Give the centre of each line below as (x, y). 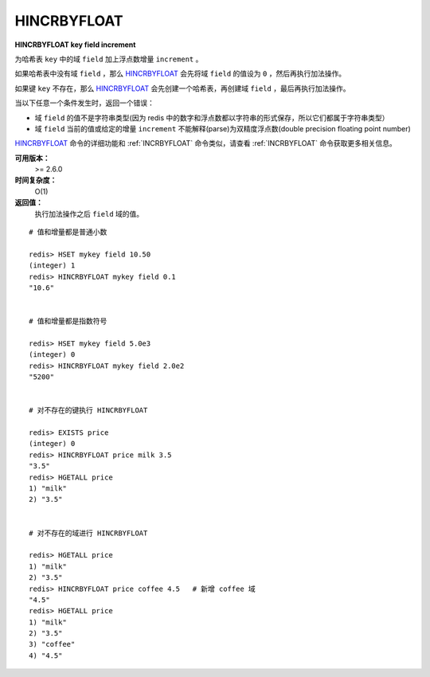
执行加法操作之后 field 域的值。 (89, 213)
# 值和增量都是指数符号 (68, 321)
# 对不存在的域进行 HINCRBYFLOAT (88, 533)
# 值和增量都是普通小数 (68, 232)
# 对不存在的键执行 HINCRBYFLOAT (88, 411)
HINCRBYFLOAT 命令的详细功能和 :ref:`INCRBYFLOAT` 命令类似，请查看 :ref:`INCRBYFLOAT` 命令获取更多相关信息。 (206, 143)
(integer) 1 (52, 266)
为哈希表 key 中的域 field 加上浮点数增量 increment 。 (109, 59)
